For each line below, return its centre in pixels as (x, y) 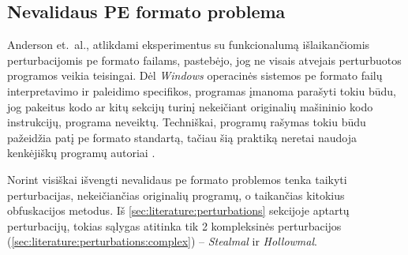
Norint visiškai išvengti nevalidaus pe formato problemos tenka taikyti (177, 179)
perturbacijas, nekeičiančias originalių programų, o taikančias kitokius (176, 195)
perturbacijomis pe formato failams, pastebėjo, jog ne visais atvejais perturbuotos (204, 60)
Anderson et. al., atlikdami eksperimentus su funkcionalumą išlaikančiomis (189, 45)
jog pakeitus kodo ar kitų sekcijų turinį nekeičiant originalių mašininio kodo (190, 106)
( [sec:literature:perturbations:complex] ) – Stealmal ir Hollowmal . (162, 241)
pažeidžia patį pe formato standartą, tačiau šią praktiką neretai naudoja (182, 137)
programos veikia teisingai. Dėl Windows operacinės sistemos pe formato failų (195, 75)
